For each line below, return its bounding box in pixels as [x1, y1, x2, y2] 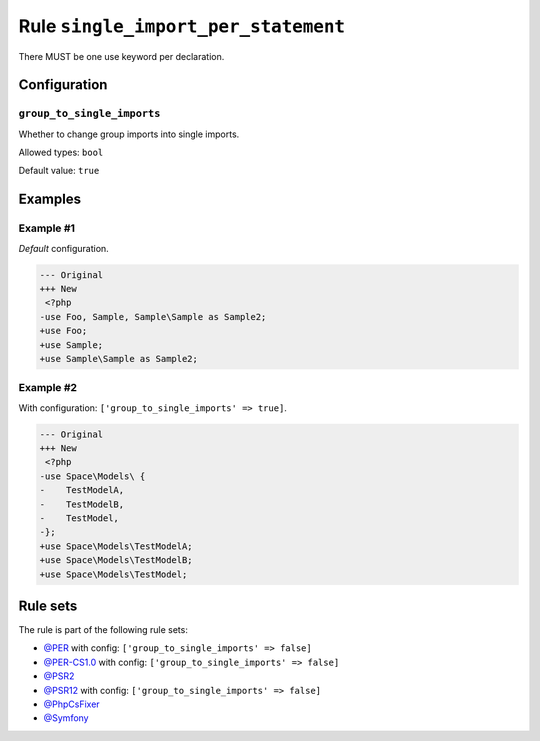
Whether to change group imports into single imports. [18, 128, 240, 140]
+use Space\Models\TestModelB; [39, 555, 194, 566]
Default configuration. [18, 242, 109, 254]
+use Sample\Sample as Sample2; [39, 353, 199, 364]
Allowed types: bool [18, 146, 104, 159]
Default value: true [18, 165, 100, 177]
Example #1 [18, 221, 75, 235]
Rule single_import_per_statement [18, 15, 345, 37]
